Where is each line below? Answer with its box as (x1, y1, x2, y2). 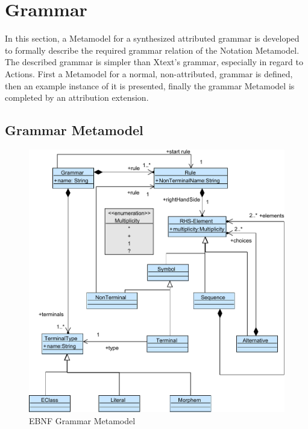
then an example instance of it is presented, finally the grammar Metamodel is (5, 79, 295, 92)
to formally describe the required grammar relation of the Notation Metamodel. (5, 43, 300, 56)
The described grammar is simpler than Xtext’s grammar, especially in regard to (5, 56, 303, 68)
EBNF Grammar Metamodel (29, 414, 136, 427)
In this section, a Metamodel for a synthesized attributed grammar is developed (5, 32, 300, 45)
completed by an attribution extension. (5, 91, 149, 104)
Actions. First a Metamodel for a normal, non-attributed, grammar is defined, (5, 67, 293, 80)
